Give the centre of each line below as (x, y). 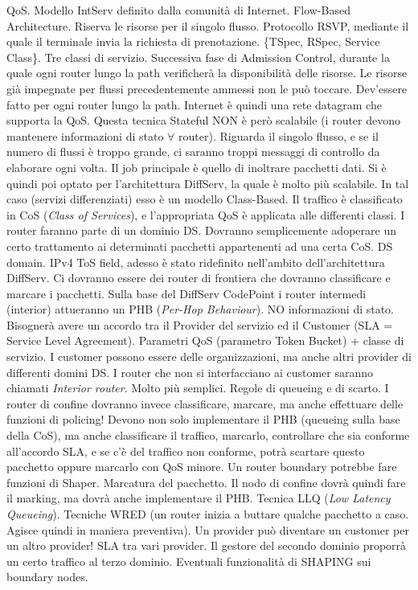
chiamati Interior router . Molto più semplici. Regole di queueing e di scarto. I (198, 388)
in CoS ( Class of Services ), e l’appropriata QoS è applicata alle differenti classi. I (206, 214)
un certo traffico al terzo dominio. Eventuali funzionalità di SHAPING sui (189, 561)
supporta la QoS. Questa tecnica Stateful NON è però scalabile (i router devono (204, 120)
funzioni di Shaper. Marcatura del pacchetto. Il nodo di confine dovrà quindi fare (206, 482)
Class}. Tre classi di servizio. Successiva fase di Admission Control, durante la (198, 57)
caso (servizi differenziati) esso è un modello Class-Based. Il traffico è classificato (205, 199)
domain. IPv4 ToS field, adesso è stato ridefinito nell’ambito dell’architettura (196, 262)
